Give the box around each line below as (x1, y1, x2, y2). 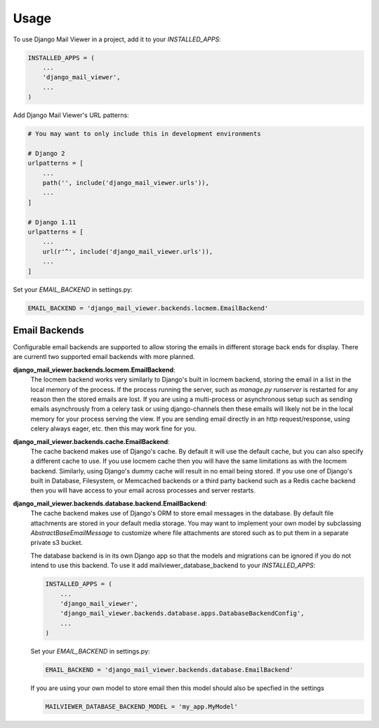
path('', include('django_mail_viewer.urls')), (42, 179, 210, 187)
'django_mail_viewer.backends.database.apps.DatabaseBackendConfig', (60, 609, 305, 617)
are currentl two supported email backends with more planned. (13, 353, 196, 361)
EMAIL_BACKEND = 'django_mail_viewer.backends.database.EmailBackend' (45, 666, 294, 674)
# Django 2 (27, 149, 65, 157)
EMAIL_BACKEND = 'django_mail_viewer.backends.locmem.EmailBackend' (27, 304, 269, 312)
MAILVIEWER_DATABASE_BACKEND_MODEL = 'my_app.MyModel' (45, 703, 238, 711)
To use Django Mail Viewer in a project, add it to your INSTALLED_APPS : (13, 35, 221, 43)
